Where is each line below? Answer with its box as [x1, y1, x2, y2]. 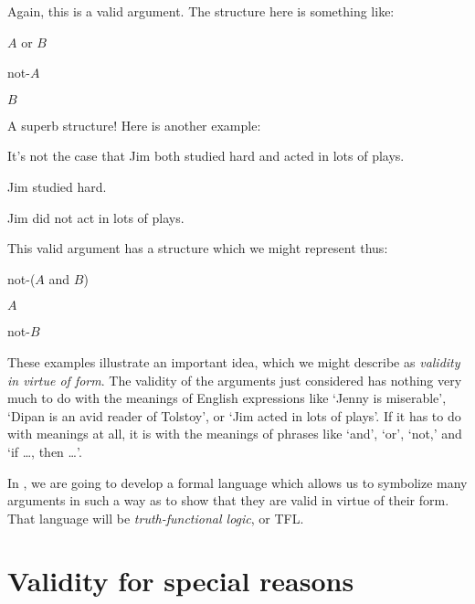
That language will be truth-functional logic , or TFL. [7, 508, 304, 527]
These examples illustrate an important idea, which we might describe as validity [7, 352, 460, 371]
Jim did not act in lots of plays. [7, 207, 185, 227]
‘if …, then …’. [7, 441, 82, 461]
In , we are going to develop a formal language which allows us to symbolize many [7, 472, 468, 492]
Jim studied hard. [7, 176, 107, 196]
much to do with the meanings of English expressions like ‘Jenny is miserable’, [7, 388, 447, 408]
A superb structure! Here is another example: [7, 115, 261, 134]
